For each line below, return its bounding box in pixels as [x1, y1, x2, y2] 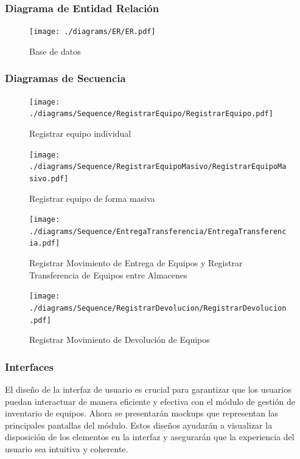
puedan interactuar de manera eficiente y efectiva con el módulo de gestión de [5, 395, 295, 407]
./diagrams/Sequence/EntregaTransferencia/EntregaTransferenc [29, 227, 287, 236]
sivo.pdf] [29, 174, 69, 183]
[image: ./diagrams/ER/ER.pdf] [29, 27, 156, 36]
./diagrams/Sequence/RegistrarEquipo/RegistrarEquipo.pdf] [29, 109, 273, 119]
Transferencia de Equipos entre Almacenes [29, 268, 187, 281]
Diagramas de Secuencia [5, 71, 126, 86]
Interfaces [5, 359, 54, 374]
